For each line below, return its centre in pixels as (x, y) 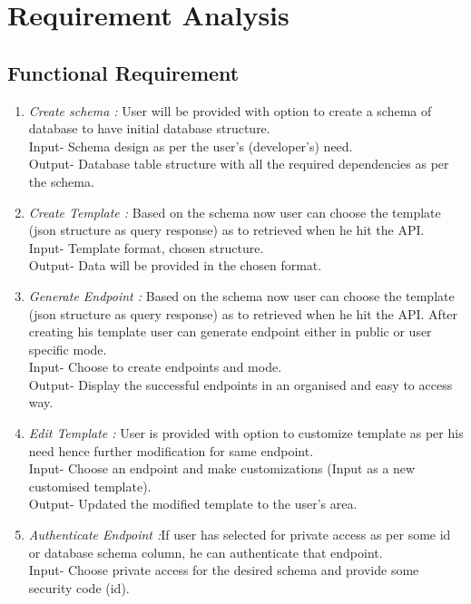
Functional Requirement (123, 72)
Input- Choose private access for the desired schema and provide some (224, 570)
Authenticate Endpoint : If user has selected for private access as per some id (240, 535)
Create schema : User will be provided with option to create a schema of (230, 110)
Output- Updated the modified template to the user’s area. (193, 504)
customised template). (90, 486)
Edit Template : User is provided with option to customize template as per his (246, 433)
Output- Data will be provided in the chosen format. (175, 265)
